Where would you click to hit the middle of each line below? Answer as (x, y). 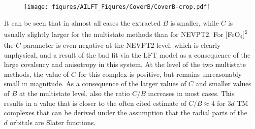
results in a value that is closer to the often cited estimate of (95, 103)
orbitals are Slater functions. (53, 122)
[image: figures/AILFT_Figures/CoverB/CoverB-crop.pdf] (117, 7)
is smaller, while (194, 22)
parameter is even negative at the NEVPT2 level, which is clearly (122, 45)
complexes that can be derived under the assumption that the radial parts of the (126, 113)
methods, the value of (36, 74)
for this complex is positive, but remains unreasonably (160, 74)
